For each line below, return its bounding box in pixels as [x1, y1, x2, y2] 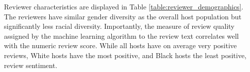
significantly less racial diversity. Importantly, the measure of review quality [4, 21, 235, 31]
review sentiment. [4, 60, 58, 70]
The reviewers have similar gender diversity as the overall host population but [4, 11, 242, 21]
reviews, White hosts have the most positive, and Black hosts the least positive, [4, 50, 247, 60]
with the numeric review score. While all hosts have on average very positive [4, 40, 237, 51]
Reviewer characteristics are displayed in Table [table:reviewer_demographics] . [4, 1, 244, 11]
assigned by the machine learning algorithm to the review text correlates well [4, 30, 239, 41]
